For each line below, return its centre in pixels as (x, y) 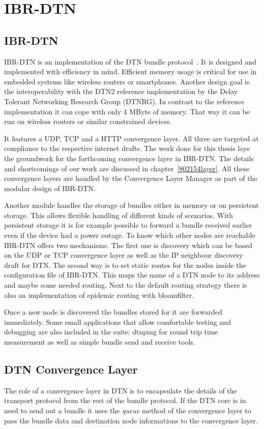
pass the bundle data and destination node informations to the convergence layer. (131, 420)
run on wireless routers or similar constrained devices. (88, 121)
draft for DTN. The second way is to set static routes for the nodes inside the (125, 265)
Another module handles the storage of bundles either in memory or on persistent (131, 205)
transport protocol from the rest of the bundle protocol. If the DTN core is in (125, 400)
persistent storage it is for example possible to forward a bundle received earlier (128, 225)
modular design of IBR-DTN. (50, 188)
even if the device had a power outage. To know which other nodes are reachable (130, 235)
